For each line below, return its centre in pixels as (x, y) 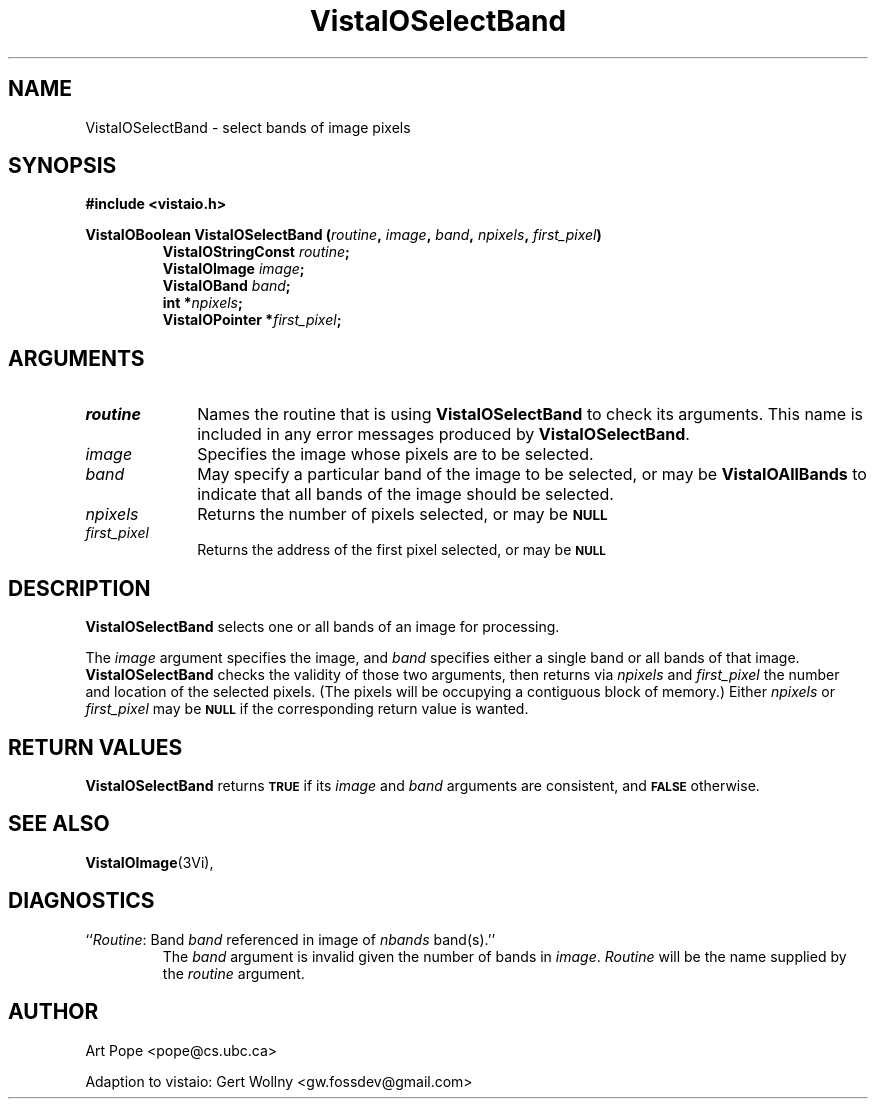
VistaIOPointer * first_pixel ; (252, 320)
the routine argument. (233, 973)
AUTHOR (53, 1012)
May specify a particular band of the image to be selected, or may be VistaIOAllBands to (532, 474)
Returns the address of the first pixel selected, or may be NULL (401, 550)
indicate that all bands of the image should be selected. (405, 494)
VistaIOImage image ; (233, 269)
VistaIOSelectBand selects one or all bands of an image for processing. (322, 627)
